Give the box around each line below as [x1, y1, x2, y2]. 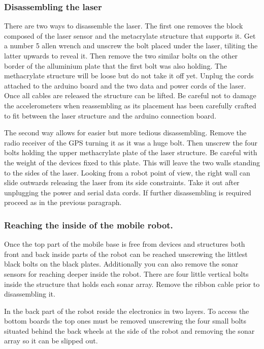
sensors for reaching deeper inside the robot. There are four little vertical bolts [4, 268, 249, 279]
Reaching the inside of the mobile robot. [4, 218, 173, 231]
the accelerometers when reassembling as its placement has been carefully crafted [4, 100, 256, 110]
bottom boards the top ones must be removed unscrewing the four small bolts [4, 315, 246, 326]
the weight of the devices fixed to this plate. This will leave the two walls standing [4, 157, 260, 167]
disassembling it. [4, 288, 55, 299]
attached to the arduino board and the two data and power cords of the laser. [4, 80, 246, 91]
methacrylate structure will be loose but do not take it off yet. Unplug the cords [4, 70, 254, 81]
